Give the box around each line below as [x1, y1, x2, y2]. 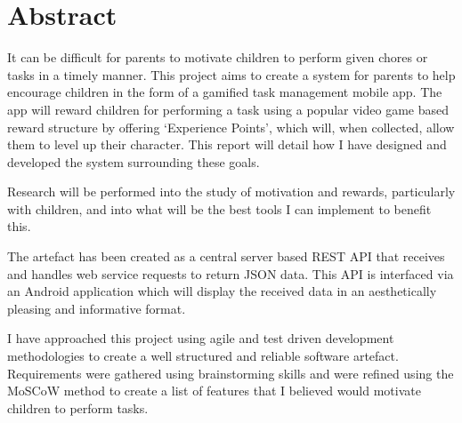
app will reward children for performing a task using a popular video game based [7, 100, 449, 118]
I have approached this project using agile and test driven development [7, 329, 394, 347]
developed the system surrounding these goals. [7, 152, 260, 171]
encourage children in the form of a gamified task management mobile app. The [7, 83, 442, 101]
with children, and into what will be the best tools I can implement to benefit [7, 199, 432, 218]
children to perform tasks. [7, 398, 149, 417]
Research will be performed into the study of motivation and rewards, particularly [7, 182, 456, 201]
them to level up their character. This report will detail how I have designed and [7, 135, 447, 154]
